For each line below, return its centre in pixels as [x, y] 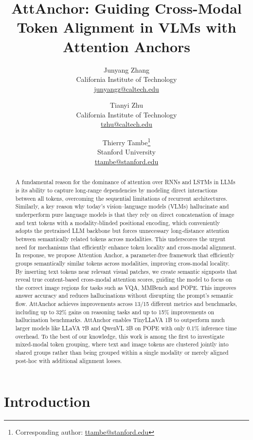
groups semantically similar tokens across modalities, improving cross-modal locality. [122, 263]
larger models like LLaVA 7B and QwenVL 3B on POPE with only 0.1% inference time [126, 328]
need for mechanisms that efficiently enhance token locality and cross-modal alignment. [126, 247]
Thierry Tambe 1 [126, 142]
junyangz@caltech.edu [126, 88]
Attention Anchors [126, 46]
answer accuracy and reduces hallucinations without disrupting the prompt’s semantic [124, 296]
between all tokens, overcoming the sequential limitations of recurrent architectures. [121, 198]
